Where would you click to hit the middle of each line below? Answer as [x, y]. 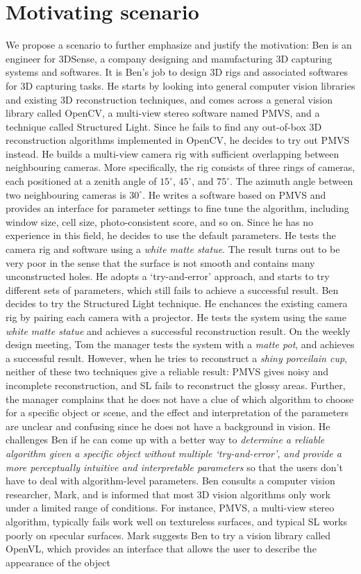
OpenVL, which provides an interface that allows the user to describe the [161, 549]
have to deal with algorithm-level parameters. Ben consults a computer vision [170, 481]
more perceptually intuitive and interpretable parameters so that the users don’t [174, 467]
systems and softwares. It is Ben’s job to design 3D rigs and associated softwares [177, 72]
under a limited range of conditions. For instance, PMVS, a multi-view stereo [170, 508]
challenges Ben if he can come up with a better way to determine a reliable [165, 440]
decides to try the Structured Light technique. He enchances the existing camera [177, 303]
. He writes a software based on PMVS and [234, 194]
